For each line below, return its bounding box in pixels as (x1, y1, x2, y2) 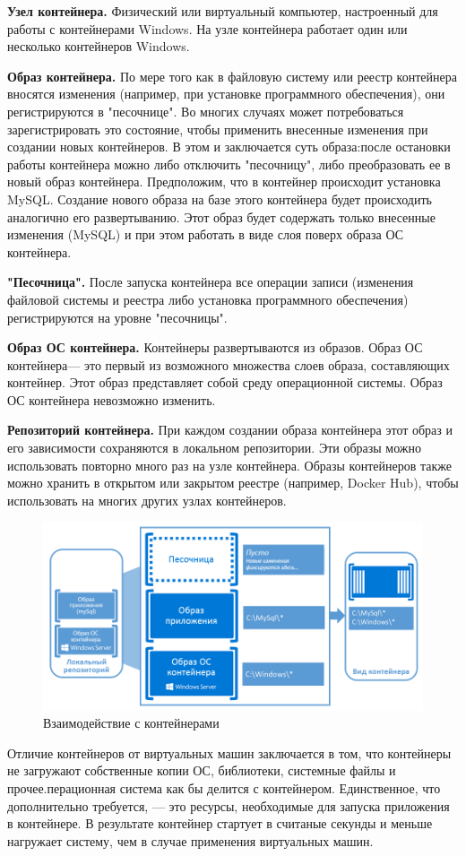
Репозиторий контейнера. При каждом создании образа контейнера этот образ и (7, 420, 453, 439)
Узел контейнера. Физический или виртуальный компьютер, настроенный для (7, 2, 438, 20)
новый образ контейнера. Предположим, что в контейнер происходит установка (7, 172, 441, 191)
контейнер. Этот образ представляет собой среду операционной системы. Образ (7, 373, 443, 392)
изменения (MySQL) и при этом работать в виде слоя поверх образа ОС (7, 225, 404, 244)
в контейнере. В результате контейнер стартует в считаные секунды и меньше (7, 814, 433, 833)
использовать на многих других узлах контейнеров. (7, 490, 287, 509)
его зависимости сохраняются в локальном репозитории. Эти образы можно (7, 438, 422, 457)
